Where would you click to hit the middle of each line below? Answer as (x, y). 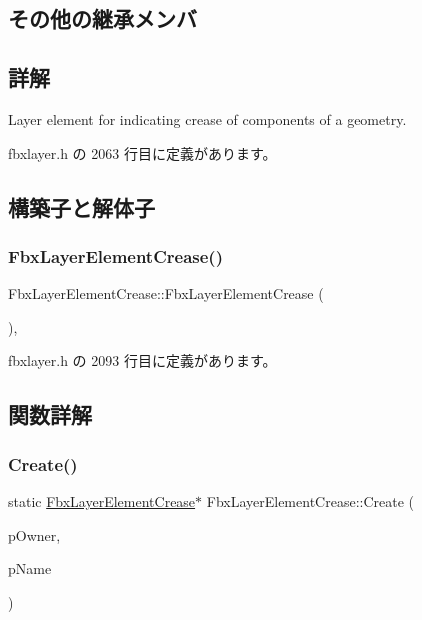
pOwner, (34, 534)
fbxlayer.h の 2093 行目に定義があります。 (142, 360)
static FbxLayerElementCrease (102, 500)
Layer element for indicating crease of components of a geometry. (207, 118)
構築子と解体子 (81, 206)
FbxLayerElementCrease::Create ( (310, 500)
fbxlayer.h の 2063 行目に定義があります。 (142, 152)
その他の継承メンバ (102, 18)
